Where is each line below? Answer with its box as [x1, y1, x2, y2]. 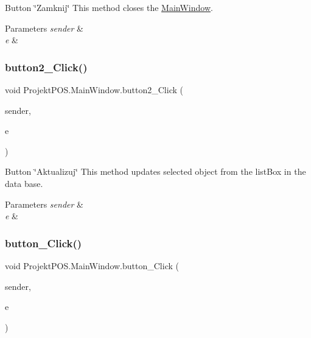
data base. [5, 177, 43, 189]
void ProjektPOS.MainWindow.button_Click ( [5, 259, 179, 272]
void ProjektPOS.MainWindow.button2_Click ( [5, 83, 183, 96]
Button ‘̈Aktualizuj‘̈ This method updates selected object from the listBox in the [5, 165, 306, 178]
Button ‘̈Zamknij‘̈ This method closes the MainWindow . [5, 1, 213, 13]
